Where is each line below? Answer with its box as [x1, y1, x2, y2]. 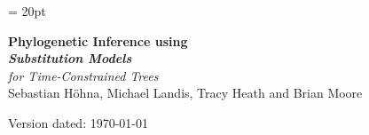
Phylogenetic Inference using [8, 31, 188, 50]
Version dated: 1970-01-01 [8, 113, 149, 131]
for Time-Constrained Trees [8, 66, 159, 84]
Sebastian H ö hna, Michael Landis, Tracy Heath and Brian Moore [8, 83, 363, 102]
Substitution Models [8, 49, 132, 67]
